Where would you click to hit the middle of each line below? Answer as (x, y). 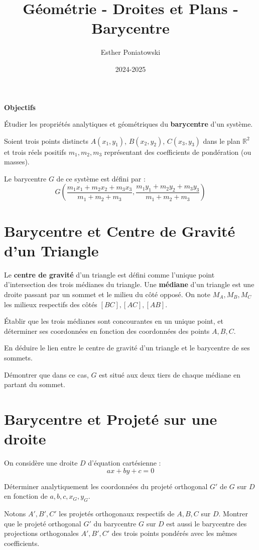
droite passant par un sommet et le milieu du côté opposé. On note (107, 294)
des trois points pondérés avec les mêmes (174, 533)
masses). (17, 162)
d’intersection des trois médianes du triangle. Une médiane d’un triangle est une (129, 284)
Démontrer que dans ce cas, (46, 374)
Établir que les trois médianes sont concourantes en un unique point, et (114, 321)
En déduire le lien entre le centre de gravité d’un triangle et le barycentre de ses (127, 348)
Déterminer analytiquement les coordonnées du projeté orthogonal (106, 486)
